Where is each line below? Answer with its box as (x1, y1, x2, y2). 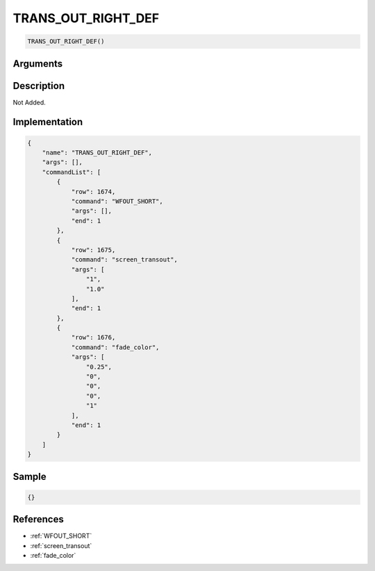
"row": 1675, (71, 246, 116, 254)
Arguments (12, 58, 63, 70)
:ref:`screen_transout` (30, 541, 92, 549)
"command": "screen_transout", (71, 256, 178, 264)
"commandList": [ (42, 168, 101, 176)
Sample (12, 470, 47, 483)
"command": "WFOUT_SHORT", (71, 198, 163, 205)
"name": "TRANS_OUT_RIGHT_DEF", (42, 149, 153, 156)
